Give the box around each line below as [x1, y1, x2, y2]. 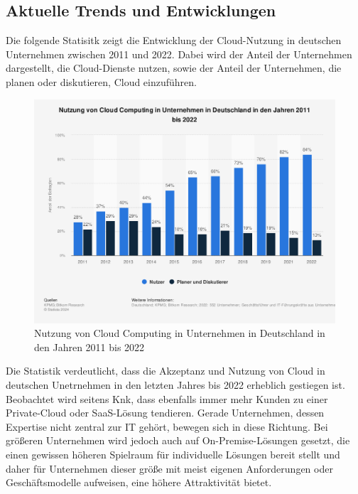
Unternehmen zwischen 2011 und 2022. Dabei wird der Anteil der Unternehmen [6, 46, 352, 61]
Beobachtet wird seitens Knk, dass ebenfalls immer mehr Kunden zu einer [6, 391, 328, 406]
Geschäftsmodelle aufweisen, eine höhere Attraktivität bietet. [6, 475, 272, 490]
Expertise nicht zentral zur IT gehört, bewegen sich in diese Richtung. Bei [6, 419, 328, 434]
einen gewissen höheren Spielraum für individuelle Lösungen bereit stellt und [6, 446, 340, 461]
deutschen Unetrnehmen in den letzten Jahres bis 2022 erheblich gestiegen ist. [6, 377, 345, 392]
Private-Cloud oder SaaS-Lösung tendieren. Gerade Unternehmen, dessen [6, 405, 325, 420]
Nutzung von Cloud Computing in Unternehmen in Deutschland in [34, 326, 325, 340]
